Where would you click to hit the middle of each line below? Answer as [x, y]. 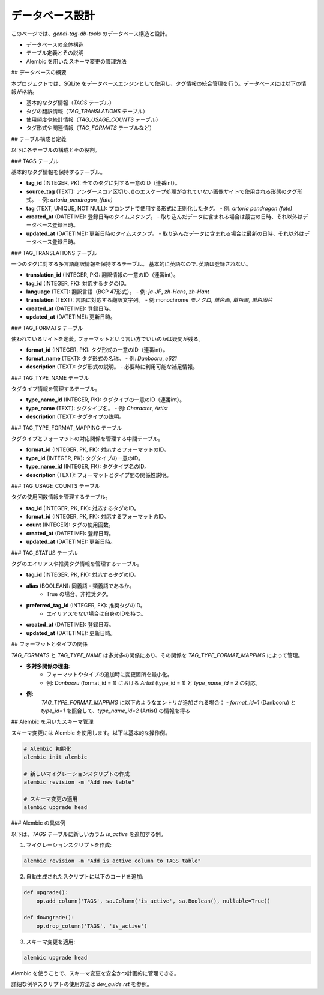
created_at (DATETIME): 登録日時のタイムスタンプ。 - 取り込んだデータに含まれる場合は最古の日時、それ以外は [164, 217]
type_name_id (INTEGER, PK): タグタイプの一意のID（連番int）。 [106, 400]
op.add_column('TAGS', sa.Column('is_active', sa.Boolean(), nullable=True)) [154, 901]
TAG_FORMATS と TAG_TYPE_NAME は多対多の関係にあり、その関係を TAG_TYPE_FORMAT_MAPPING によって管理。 [157, 655]
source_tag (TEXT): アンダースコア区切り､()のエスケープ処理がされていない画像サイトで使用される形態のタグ [162, 191]
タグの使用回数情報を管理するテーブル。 [61, 497]
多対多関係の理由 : [48, 666]
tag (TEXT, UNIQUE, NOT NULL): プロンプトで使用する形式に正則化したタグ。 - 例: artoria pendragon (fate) [159, 208]
